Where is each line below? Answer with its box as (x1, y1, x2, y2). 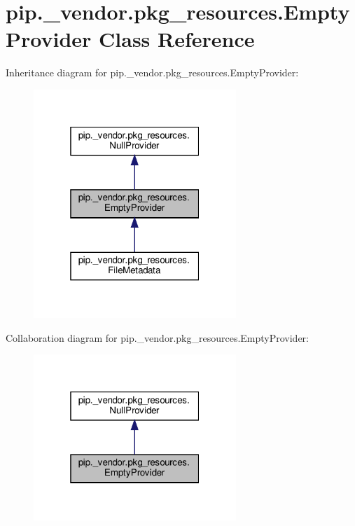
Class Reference (99, 25, 255, 53)
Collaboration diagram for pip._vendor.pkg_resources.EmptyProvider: (6, 330, 309, 345)
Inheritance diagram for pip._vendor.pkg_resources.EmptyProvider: (6, 65, 299, 80)
